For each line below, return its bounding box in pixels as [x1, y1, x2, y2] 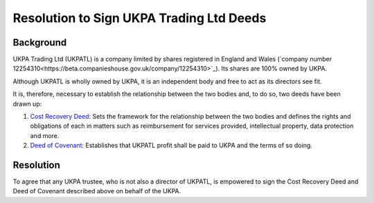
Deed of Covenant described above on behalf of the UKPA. [12, 187, 181, 195]
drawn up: [12, 99, 42, 108]
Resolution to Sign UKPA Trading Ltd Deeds [12, 10, 267, 26]
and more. [30, 131, 60, 139]
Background [12, 37, 67, 48]
